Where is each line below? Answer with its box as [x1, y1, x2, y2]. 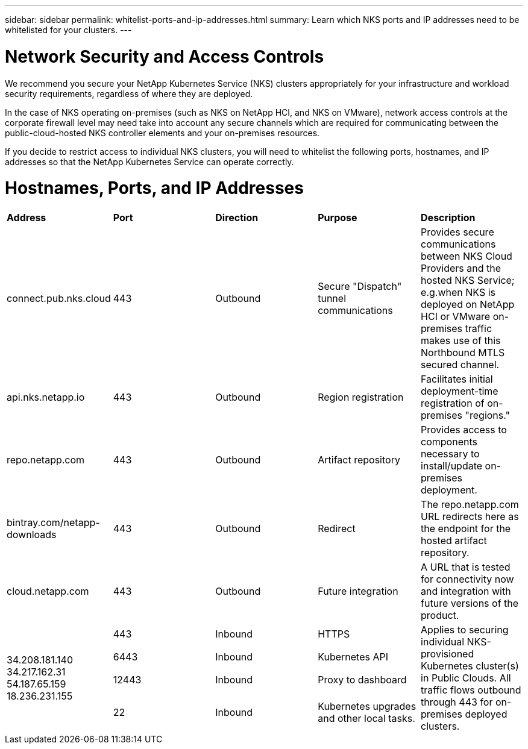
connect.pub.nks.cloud [7, 292, 111, 304]
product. [421, 609, 459, 621]
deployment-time [421, 385, 498, 397]
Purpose [318, 212, 357, 224]
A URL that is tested [421, 561, 511, 573]
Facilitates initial [421, 373, 493, 385]
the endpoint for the [421, 522, 511, 534]
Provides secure [421, 226, 494, 238]
